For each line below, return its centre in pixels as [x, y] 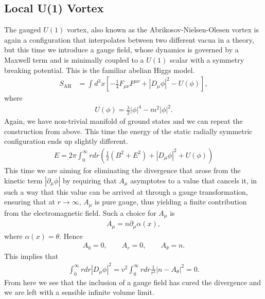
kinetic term [23, 180]
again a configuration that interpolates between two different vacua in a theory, [129, 39]
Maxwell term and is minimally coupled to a [74, 59]
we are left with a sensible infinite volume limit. [79, 292]
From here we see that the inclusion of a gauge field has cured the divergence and [133, 282]
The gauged [23, 30]
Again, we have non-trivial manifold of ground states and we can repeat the [123, 121]
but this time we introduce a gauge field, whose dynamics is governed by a [121, 50]
